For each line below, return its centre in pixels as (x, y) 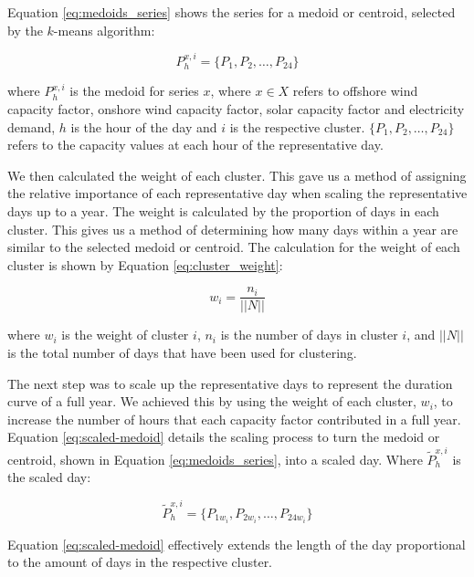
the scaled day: (49, 477)
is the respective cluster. (297, 126)
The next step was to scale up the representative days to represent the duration (230, 383)
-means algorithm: (104, 30)
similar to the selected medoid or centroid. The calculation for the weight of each (234, 247)
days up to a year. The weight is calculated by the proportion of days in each (223, 210)
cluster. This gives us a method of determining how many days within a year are (233, 229)
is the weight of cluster (125, 335)
